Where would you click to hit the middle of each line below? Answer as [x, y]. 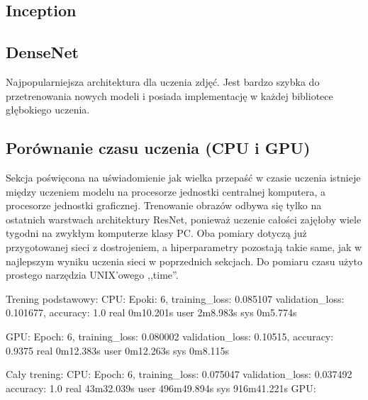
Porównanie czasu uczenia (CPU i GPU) [158, 148]
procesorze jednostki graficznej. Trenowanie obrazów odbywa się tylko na [164, 205]
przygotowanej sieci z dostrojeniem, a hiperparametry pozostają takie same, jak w [184, 246]
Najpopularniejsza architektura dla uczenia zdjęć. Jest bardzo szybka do [163, 81]
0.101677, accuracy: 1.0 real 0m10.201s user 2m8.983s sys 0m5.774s [151, 312]
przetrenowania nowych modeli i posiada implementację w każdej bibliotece [169, 95]
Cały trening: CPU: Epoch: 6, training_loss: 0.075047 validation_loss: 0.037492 [179, 374]
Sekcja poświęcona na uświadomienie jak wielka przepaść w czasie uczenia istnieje [183, 177]
